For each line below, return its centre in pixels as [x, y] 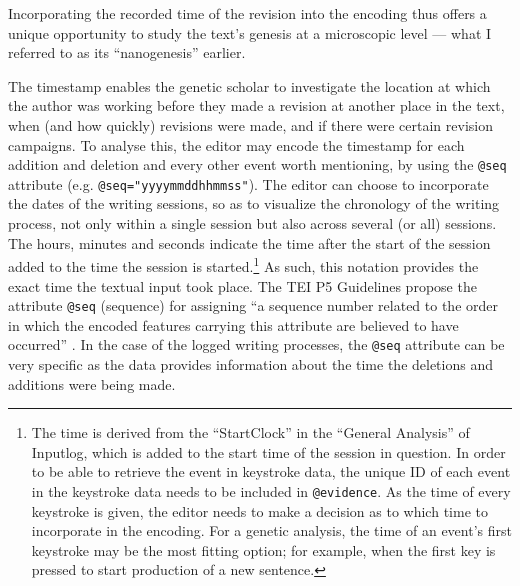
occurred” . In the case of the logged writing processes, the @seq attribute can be [256, 344]
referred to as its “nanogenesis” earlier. [127, 52]
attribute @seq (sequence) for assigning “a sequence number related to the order [253, 305]
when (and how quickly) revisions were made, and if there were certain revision [250, 124]
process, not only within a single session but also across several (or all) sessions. [252, 223]
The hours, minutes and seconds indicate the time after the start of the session [249, 242]
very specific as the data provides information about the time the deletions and [250, 364]
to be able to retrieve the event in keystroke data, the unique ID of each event [271, 471]
